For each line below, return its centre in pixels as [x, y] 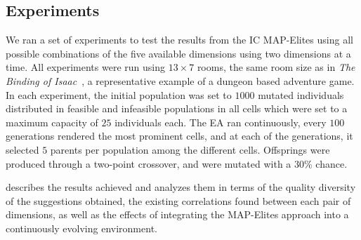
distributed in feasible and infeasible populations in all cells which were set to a [177, 108]
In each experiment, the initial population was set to [119, 94]
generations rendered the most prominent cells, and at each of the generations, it [179, 136]
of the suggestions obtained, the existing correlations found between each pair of [178, 200]
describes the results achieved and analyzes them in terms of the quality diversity [181, 187]
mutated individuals [301, 94]
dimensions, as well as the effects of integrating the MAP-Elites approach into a [177, 214]
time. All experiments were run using [85, 67]
